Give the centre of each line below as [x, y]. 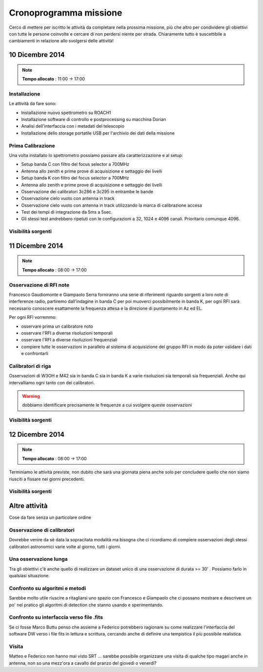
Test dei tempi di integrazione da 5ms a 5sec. [67, 212]
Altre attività [28, 505]
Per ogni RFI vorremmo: [33, 317]
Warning [31, 396]
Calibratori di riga [30, 366]
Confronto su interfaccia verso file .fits [56, 617]
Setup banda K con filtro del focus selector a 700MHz [75, 178]
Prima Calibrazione [32, 145]
